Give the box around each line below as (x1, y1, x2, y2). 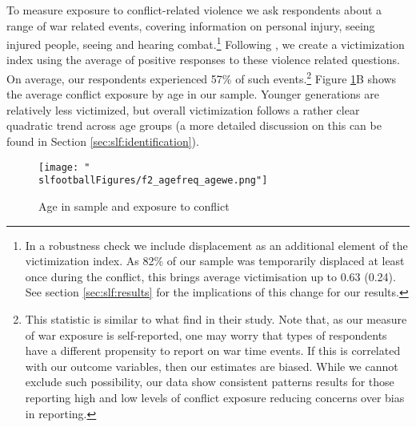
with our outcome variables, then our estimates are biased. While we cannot (25, 357, 398, 374)
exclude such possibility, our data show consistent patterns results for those (25, 373, 394, 390)
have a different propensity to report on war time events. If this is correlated (25, 342, 401, 359)
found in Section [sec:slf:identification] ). (6, 133, 199, 150)
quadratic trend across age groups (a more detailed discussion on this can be (6, 117, 382, 134)
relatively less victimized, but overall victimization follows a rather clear (6, 101, 360, 118)
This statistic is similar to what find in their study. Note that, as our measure (25, 310, 407, 327)
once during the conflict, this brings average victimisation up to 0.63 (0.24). (25, 268, 396, 284)
